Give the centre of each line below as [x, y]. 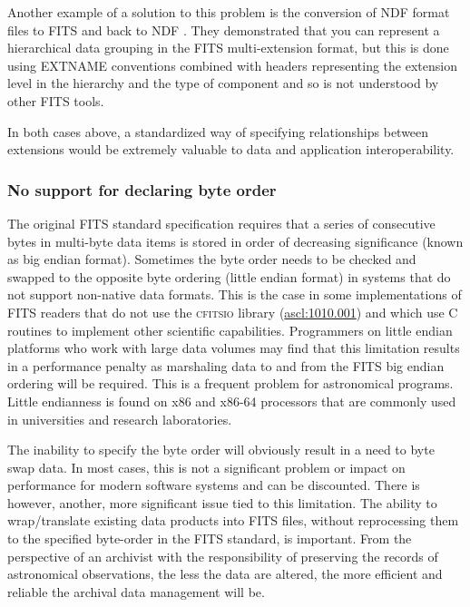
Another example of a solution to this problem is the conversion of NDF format [229, 12]
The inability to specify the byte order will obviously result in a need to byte [221, 450]
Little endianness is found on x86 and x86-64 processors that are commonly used [232, 401]
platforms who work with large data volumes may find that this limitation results [234, 348]
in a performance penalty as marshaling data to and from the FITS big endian [226, 365]
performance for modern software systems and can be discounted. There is [214, 485]
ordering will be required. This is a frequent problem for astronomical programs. [230, 383]
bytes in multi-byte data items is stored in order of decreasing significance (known [235, 241]
